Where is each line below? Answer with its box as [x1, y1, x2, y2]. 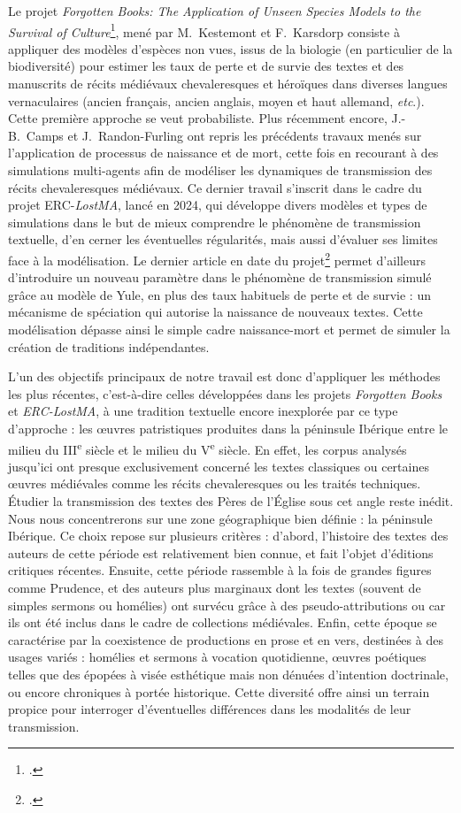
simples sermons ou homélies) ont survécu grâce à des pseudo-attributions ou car [8, 595, 446, 614]
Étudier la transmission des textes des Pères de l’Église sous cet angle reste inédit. [8, 492, 454, 510]
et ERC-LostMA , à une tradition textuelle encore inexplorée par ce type [8, 402, 398, 420]
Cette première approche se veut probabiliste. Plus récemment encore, [8, 109, 388, 127]
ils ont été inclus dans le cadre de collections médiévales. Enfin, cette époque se [8, 613, 437, 632]
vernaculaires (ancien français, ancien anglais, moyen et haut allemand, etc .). [8, 91, 425, 110]
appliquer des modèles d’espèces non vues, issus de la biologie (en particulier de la [8, 39, 453, 58]
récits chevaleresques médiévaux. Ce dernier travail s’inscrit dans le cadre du [8, 178, 422, 196]
